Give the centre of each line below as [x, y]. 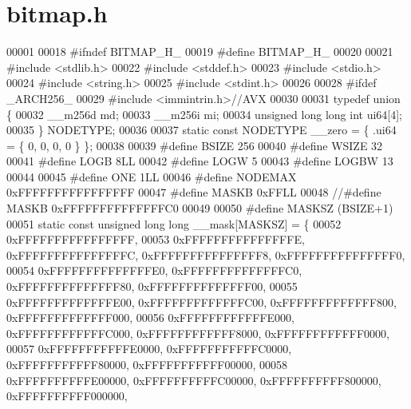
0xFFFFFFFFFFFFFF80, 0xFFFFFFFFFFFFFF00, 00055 [152, 286]
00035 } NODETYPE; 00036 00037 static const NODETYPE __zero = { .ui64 [202, 130]
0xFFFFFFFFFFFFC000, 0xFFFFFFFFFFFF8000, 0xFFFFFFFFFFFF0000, [198, 333]
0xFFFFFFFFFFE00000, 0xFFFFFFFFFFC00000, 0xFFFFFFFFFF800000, [194, 380]
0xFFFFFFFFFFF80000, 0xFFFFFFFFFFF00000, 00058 [147, 364]
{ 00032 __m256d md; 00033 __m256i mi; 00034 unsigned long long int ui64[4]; [204, 114]
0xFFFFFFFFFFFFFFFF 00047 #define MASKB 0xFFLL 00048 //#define [194, 192]
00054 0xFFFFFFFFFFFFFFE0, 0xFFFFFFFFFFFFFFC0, [154, 270]
